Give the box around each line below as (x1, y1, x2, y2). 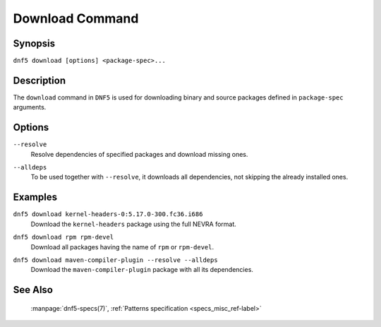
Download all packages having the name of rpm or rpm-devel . (30, 242, 214, 251)
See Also (13, 284, 53, 296)
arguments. (13, 103, 47, 112)
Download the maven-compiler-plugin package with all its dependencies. (30, 266, 254, 274)
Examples (13, 191, 58, 203)
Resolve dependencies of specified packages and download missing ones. (30, 150, 248, 158)
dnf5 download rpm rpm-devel (13, 233, 114, 242)
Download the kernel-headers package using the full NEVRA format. (30, 220, 236, 228)
